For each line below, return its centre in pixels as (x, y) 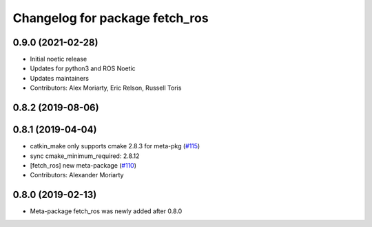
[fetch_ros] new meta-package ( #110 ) (83, 165)
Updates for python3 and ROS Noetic (83, 68)
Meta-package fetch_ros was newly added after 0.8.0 (106, 211)
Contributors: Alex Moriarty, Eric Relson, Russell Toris (106, 88)
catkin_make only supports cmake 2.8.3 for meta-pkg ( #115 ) (115, 146)
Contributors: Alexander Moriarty (77, 175)
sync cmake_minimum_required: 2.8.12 (85, 156)
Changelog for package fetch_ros (111, 18)
